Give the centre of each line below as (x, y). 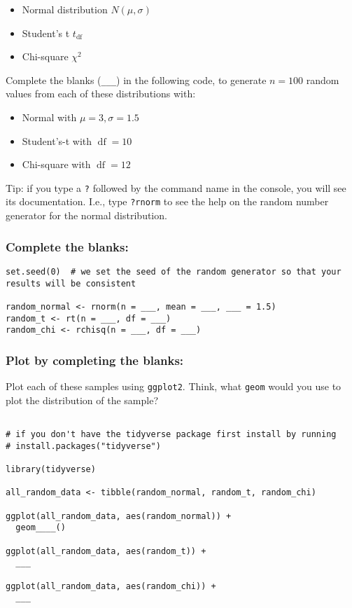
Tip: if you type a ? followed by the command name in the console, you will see (176, 187)
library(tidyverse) (51, 469)
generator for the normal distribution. (86, 215)
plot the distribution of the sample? (82, 400)
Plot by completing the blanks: (95, 360)
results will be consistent (71, 283)
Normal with (49, 117)
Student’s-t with (57, 140)
